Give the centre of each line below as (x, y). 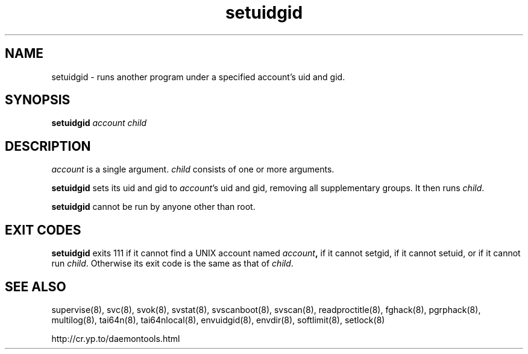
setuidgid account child (99, 123)
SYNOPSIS (38, 100)
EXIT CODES (43, 230)
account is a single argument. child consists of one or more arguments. (193, 169)
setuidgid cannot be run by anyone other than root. (153, 207)
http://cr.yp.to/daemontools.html (116, 338)
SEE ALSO (36, 286)
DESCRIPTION (48, 146)
